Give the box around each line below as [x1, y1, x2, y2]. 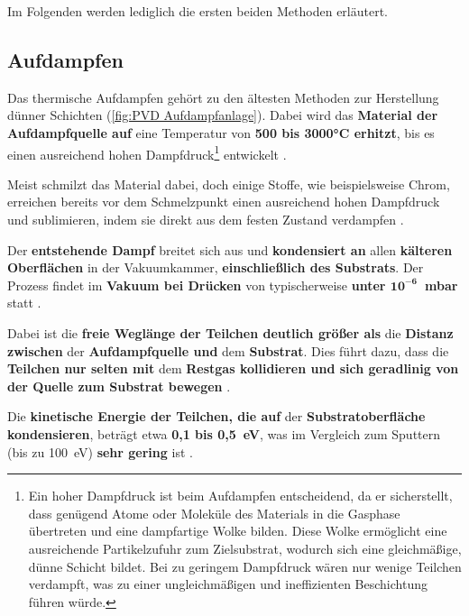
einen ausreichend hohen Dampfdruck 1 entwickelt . [7, 142, 287, 163]
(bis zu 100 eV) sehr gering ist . [7, 442, 193, 461]
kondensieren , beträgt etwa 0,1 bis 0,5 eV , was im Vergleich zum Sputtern [7, 424, 441, 443]
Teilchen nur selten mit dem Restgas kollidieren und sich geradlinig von [7, 359, 459, 378]
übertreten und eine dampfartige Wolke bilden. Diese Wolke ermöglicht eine [28, 521, 447, 540]
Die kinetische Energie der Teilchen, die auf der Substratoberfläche [7, 407, 426, 426]
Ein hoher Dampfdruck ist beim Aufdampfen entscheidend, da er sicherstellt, [28, 486, 453, 505]
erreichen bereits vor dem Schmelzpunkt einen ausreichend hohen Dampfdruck [7, 192, 440, 211]
